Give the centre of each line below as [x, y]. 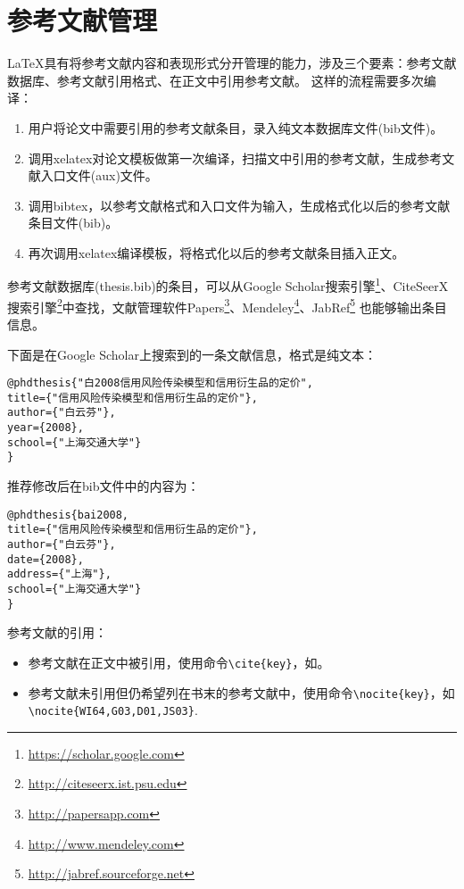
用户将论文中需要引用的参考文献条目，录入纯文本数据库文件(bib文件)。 [236, 127]
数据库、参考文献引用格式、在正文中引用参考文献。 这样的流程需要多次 [215, 80]
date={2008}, [46, 559]
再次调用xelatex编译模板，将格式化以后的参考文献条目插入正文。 [216, 252]
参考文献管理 [83, 20]
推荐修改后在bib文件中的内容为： [104, 486]
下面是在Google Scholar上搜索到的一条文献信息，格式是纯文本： [192, 354]
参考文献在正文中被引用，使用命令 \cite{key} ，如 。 [179, 662]
